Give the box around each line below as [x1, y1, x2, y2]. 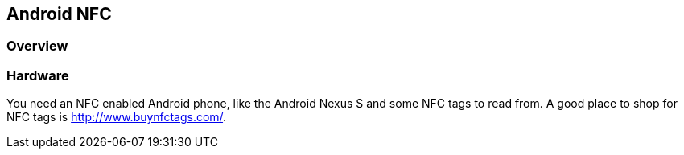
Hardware [6, 67, 69, 84]
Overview [6, 38, 68, 55]
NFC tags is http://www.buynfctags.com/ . [6, 110, 227, 124]
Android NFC [6, 4, 112, 24]
